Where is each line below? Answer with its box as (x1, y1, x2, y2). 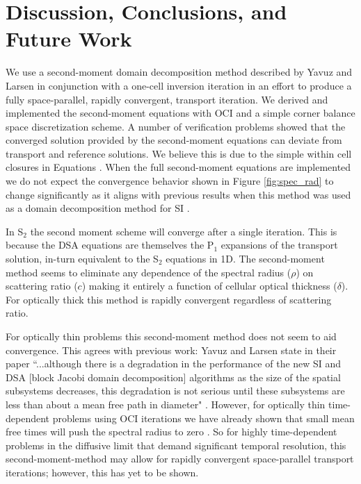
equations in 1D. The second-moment (166, 251, 325, 266)
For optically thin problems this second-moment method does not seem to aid (6, 329, 337, 343)
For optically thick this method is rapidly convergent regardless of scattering (6, 292, 332, 306)
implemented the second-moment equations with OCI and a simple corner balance (6, 106, 355, 120)
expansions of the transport (220, 237, 338, 252)
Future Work (6, 24, 132, 53)
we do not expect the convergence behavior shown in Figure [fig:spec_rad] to (6, 174, 334, 188)
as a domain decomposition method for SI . (6, 201, 190, 215)
